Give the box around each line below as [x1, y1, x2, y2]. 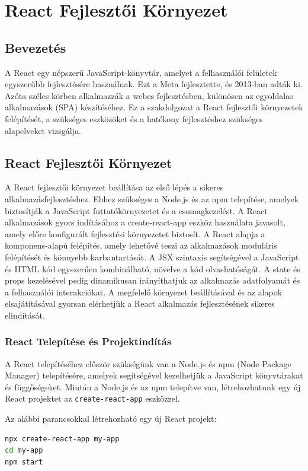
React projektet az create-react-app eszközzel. [5, 392, 180, 405]
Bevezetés [5, 38, 66, 56]
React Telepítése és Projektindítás [5, 334, 172, 349]
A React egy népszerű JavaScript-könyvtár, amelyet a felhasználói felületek [5, 66, 277, 78]
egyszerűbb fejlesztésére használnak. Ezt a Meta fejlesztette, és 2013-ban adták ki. [5, 78, 303, 90]
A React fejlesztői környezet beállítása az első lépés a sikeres [5, 181, 224, 193]
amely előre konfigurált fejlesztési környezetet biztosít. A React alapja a [5, 227, 265, 240]
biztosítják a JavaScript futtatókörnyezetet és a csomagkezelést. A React [5, 204, 268, 217]
